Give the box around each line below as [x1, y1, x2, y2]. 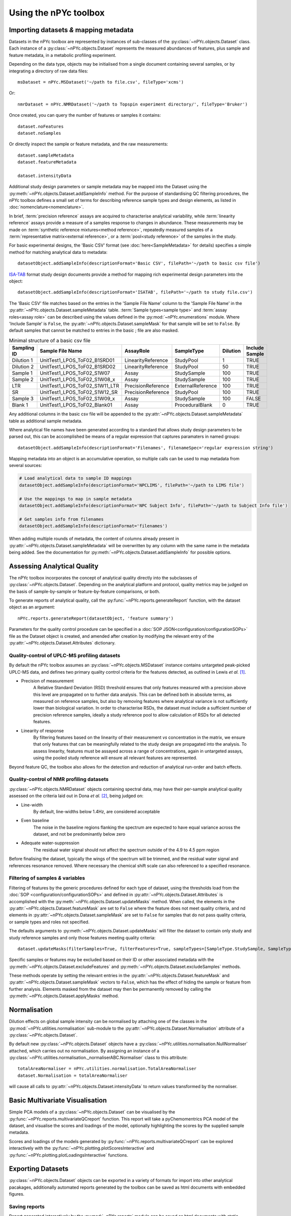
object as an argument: [9, 604, 55, 610]
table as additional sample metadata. [9, 418, 82, 424]
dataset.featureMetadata [17, 160, 77, 165]
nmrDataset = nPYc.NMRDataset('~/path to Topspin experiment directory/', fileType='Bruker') [17, 101, 248, 107]
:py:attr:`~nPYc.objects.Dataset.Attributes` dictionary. [9, 640, 116, 645]
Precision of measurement [21, 678, 74, 683]
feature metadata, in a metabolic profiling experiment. [9, 52, 116, 58]
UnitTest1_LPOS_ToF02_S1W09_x [39, 395, 115, 402]
